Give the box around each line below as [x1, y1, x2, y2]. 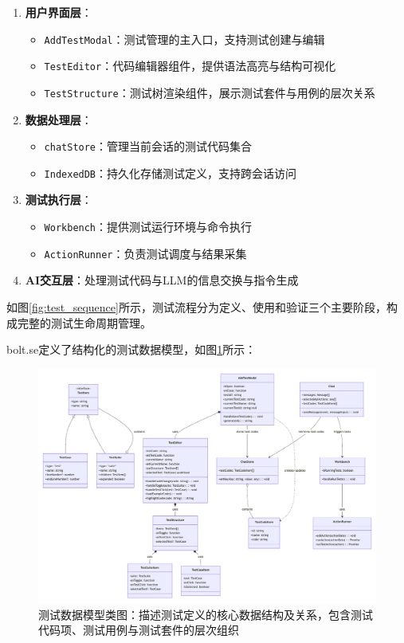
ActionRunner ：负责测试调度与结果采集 [44, 245, 247, 261]
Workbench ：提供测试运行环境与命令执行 [44, 218, 253, 235]
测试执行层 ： [25, 191, 92, 208]
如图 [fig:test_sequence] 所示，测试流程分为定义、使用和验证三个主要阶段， [6, 298, 386, 315]
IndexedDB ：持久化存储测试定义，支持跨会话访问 [44, 164, 297, 181]
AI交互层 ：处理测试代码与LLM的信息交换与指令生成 [25, 272, 299, 288]
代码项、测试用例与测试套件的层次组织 [38, 621, 239, 638]
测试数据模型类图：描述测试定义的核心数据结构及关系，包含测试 [38, 606, 373, 622]
